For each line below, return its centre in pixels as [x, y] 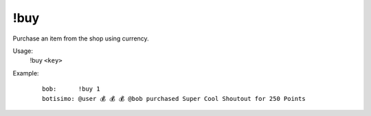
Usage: [23, 51]
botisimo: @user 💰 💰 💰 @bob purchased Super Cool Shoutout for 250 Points [174, 98]
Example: [26, 73]
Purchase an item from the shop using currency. [81, 38]
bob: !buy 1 [71, 89]
